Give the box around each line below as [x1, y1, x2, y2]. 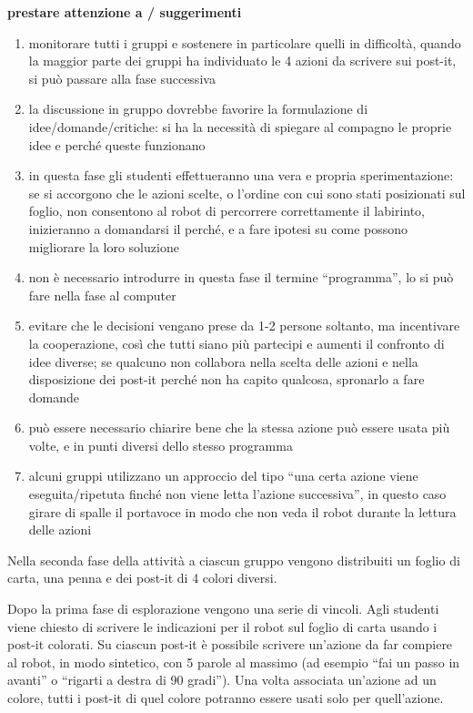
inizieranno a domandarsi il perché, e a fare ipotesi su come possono [28, 219, 408, 238]
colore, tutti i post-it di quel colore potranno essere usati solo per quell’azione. [7, 688, 444, 707]
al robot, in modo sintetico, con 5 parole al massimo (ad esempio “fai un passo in [7, 652, 460, 671]
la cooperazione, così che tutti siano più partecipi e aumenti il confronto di [28, 333, 445, 352]
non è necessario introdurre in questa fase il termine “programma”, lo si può [28, 268, 454, 287]
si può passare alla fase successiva [28, 68, 216, 87]
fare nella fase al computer [28, 285, 176, 304]
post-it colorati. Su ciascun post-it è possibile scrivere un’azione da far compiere [7, 635, 453, 654]
